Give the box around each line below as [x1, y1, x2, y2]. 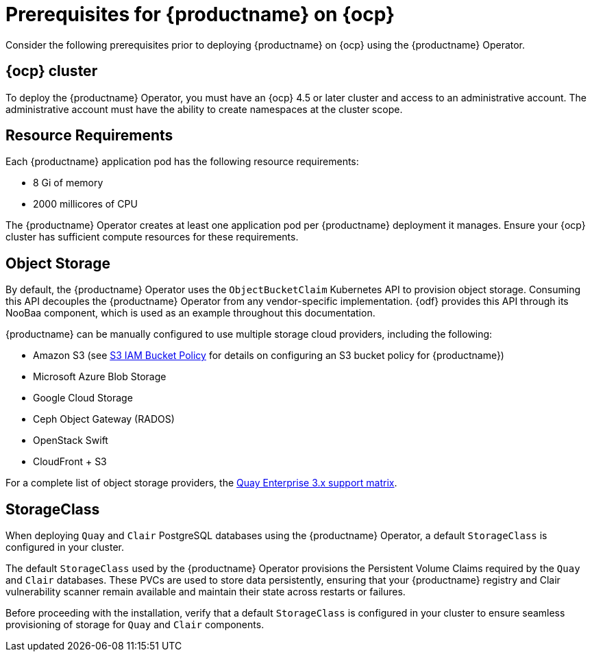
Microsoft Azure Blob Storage [33, 371, 166, 383]
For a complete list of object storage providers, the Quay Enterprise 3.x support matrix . [5, 477, 397, 489]
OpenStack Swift [33, 434, 108, 447]
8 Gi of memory [33, 177, 103, 189]
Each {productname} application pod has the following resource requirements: [5, 156, 359, 168]
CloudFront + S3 [33, 456, 107, 468]
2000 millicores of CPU [33, 198, 138, 210]
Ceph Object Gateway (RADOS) [33, 413, 175, 425]
